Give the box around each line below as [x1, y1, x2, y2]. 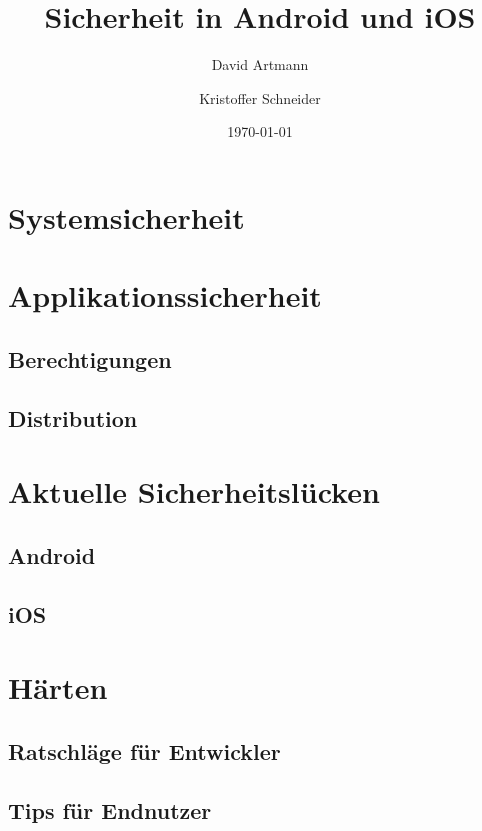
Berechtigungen [8, 343, 172, 374]
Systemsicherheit [8, 196, 245, 237]
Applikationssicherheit [8, 275, 322, 316]
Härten [8, 667, 108, 708]
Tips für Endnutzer [8, 794, 212, 825]
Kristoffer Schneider [199, 87, 321, 108]
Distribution [8, 402, 138, 433]
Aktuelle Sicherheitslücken [8, 471, 380, 512]
